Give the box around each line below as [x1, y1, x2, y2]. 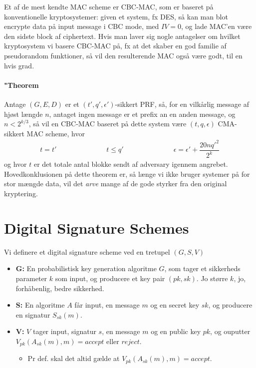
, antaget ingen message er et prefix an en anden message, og [49, 108, 236, 119]
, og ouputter [210, 326, 251, 337]
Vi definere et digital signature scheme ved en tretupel [4, 246, 170, 257]
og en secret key [150, 300, 200, 310]
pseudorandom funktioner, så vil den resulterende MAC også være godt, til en [4, 50, 243, 60]
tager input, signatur [32, 326, 96, 337]
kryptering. [4, 188, 38, 199]
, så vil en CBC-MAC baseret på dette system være [28, 118, 187, 129]
